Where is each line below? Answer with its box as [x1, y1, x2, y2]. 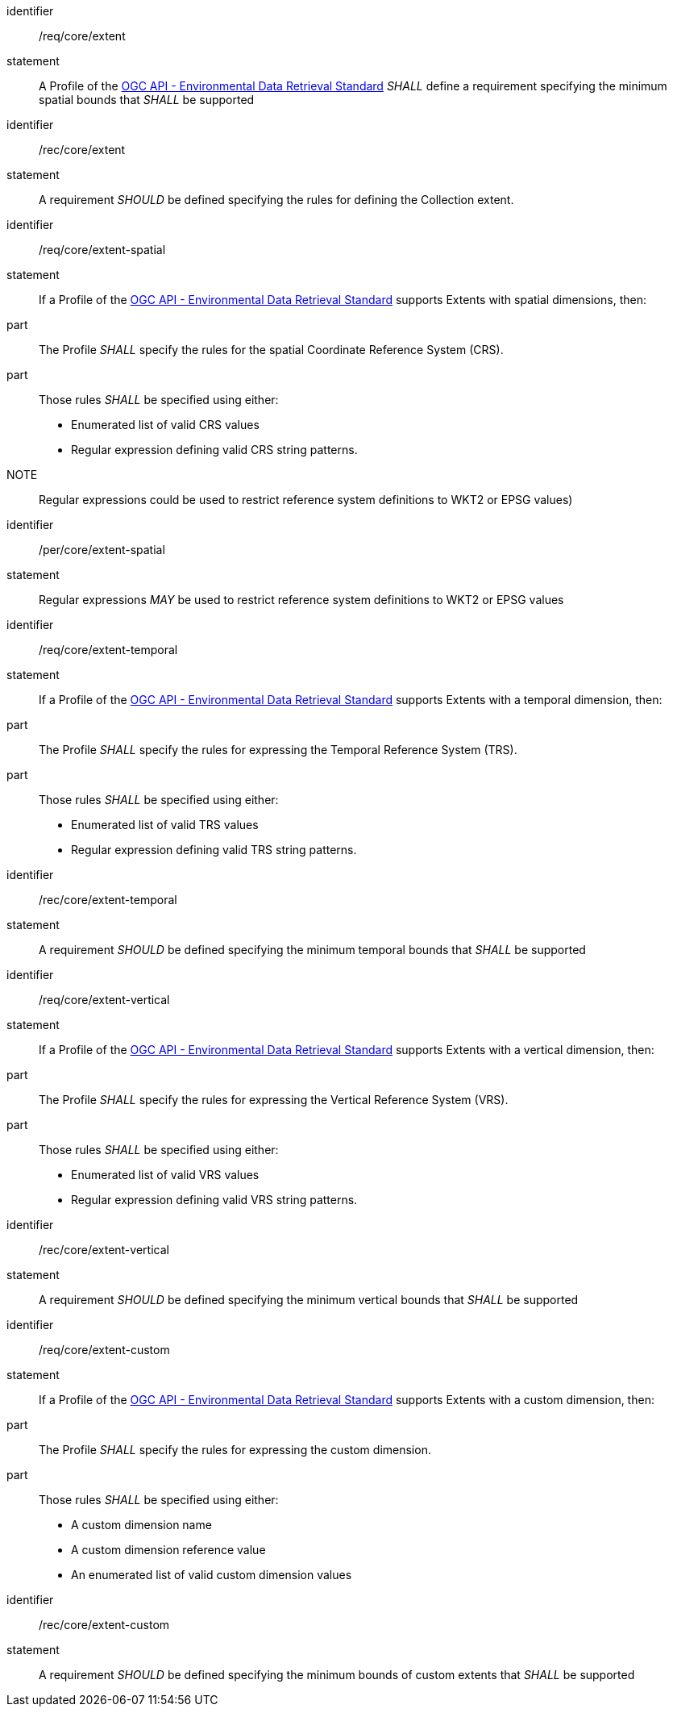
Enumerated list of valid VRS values [71, 1168, 260, 1182]
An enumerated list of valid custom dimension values [71, 1568, 352, 1582]
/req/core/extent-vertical [39, 993, 170, 1007]
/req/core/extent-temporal [39, 643, 178, 656]
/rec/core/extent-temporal [39, 893, 177, 907]
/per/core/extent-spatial [39, 543, 165, 556]
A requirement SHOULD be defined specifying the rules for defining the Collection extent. [39, 193, 514, 206]
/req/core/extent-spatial [39, 243, 166, 256]
